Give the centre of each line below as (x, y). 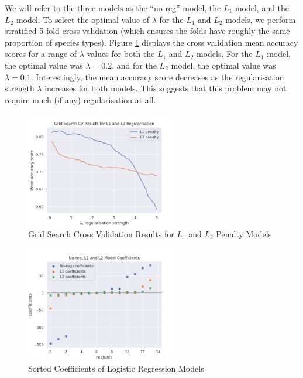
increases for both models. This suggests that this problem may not (166, 88)
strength (20, 88)
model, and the (262, 8)
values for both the (121, 54)
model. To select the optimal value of (83, 19)
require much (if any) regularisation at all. (80, 99)
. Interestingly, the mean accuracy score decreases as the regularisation (157, 76)
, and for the (134, 65)
